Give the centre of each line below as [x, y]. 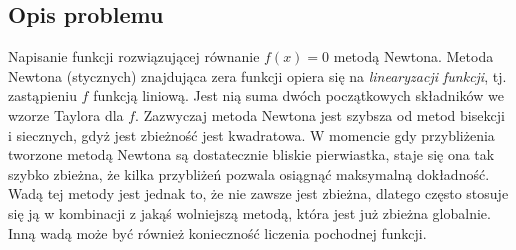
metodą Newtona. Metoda [413, 56]
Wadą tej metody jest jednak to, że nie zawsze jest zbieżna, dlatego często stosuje [258, 193]
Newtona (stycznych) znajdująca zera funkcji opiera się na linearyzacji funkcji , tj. [257, 75]
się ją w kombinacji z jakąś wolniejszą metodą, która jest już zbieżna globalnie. [249, 212]
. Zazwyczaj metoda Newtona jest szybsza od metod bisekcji [320, 114]
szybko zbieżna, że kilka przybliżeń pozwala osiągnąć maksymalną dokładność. [249, 173]
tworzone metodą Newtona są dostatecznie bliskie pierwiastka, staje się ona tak [251, 154]
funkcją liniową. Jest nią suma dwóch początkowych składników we [298, 95]
